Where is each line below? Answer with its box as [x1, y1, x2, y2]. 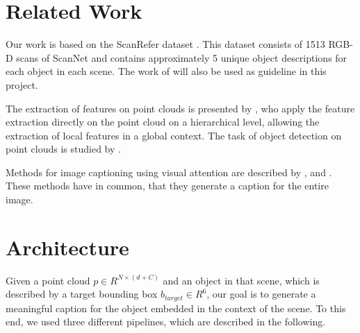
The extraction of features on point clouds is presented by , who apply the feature [6, 101, 355, 115]
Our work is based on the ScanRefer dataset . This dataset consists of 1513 [6, 37, 325, 51]
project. [6, 77, 38, 92]
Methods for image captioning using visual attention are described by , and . [6, 164, 332, 179]
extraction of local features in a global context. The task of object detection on [6, 128, 342, 142]
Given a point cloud [6, 273, 90, 287]
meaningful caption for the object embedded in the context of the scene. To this [6, 300, 346, 315]
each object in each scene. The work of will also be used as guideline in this [6, 64, 327, 78]
